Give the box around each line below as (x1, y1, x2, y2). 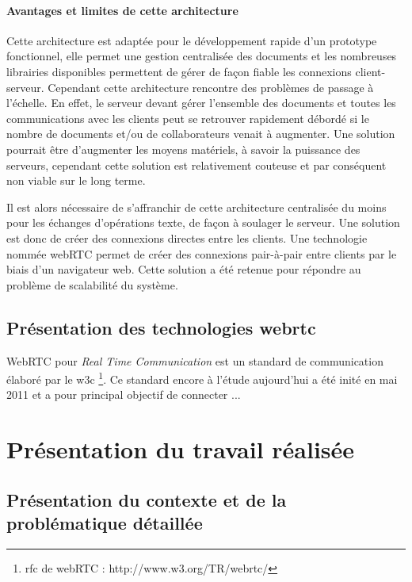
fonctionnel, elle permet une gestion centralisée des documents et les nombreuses (6, 48, 397, 64)
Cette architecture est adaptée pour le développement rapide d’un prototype (6, 32, 377, 48)
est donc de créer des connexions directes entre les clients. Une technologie (6, 229, 368, 246)
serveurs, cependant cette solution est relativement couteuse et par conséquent (6, 156, 387, 173)
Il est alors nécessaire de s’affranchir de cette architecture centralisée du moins (6, 198, 387, 215)
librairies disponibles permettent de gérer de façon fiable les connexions (6, 63, 352, 79)
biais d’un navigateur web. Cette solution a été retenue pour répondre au (6, 261, 361, 278)
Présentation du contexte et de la (6, 487, 287, 511)
